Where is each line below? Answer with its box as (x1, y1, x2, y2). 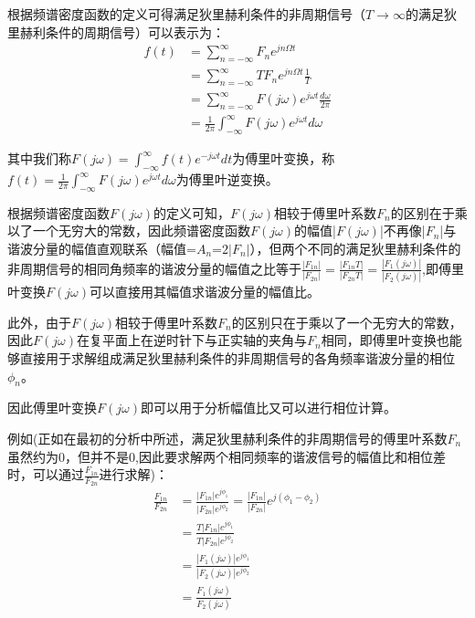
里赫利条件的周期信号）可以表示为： (7, 22, 225, 41)
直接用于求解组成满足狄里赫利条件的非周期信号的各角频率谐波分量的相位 (19, 349, 455, 368)
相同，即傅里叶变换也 (321, 330, 449, 350)
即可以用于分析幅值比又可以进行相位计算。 (140, 398, 396, 417)
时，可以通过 (7, 465, 84, 484)
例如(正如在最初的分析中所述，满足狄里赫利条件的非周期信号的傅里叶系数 (7, 429, 448, 447)
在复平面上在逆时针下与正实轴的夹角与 (76, 330, 307, 350)
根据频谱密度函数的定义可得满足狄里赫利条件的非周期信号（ (7, 5, 365, 23)
